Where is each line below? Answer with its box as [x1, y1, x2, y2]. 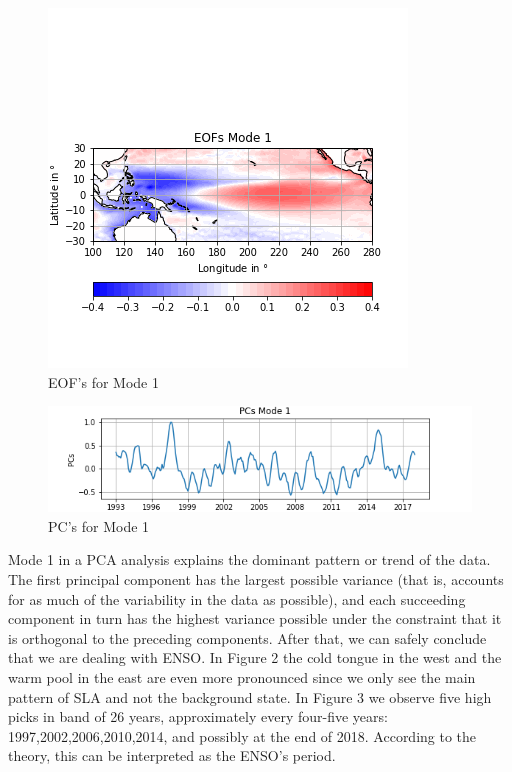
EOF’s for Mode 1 [48, 371, 159, 392]
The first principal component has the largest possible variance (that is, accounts [8, 568, 504, 589]
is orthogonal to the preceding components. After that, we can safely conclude [8, 627, 487, 648]
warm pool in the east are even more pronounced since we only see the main [8, 666, 476, 687]
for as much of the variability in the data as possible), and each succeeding [8, 588, 466, 609]
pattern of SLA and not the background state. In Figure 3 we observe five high [8, 686, 492, 707]
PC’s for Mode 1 [48, 515, 150, 536]
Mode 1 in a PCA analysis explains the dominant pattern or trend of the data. [8, 549, 491, 570]
